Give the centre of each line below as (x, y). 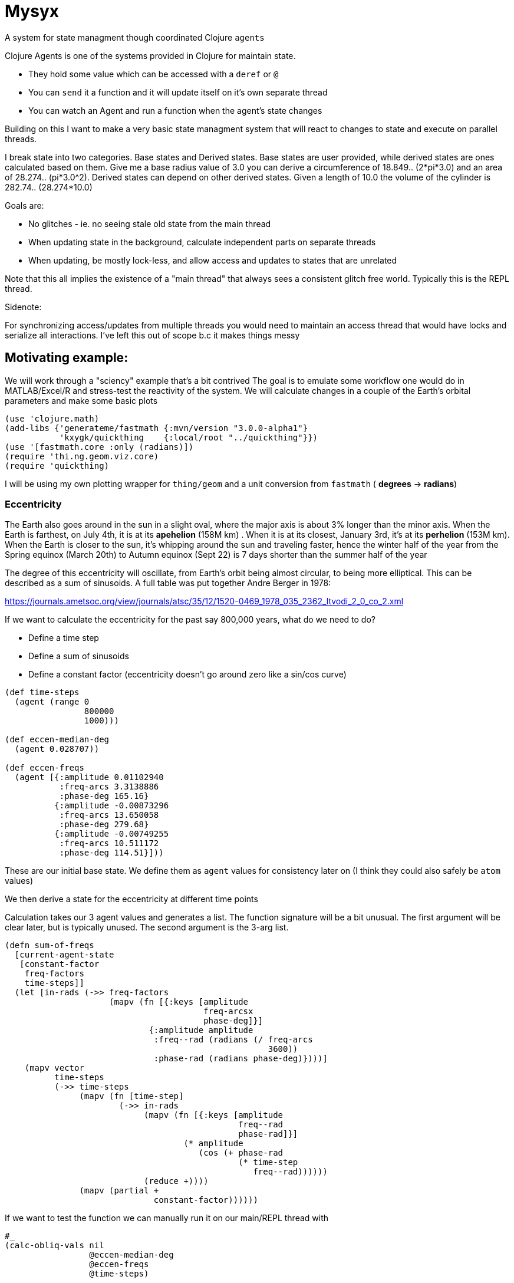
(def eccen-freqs (45, 768)
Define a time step (64, 638)
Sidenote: (23, 307)
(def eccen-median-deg (57, 740)
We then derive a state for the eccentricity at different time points (131, 899)
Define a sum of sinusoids (79, 656)
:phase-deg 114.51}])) (111, 853)
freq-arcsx (228, 1011)
